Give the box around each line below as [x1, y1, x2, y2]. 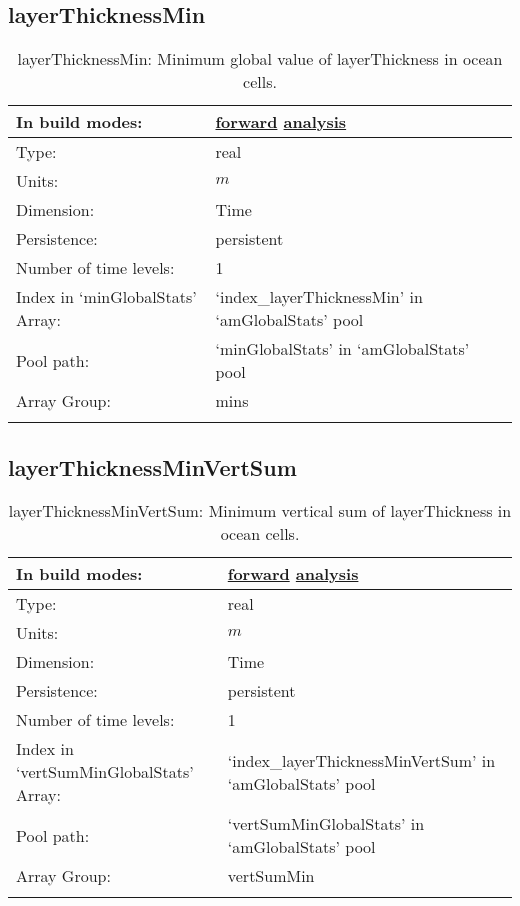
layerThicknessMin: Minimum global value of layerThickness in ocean [17, 47, 503, 71]
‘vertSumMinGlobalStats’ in [227, 812, 425, 836]
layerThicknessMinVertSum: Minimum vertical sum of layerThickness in [8, 499, 512, 523]
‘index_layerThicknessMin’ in [215, 285, 423, 309]
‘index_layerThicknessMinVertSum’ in [227, 748, 496, 772]
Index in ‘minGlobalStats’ [16, 285, 197, 309]
